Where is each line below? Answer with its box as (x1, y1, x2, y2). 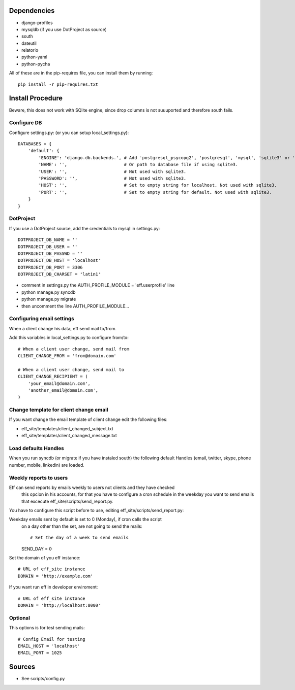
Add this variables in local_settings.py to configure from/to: (9, 335, 129, 341)
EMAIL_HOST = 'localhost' (18, 643, 81, 649)
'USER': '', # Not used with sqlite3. (38, 169, 186, 174)
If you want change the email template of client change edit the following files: (9, 416, 168, 422)
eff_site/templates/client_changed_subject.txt (21, 425, 114, 431)
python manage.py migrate (21, 296, 76, 302)
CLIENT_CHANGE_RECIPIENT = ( (18, 374, 88, 379)
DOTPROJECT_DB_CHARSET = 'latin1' (18, 272, 101, 277)
